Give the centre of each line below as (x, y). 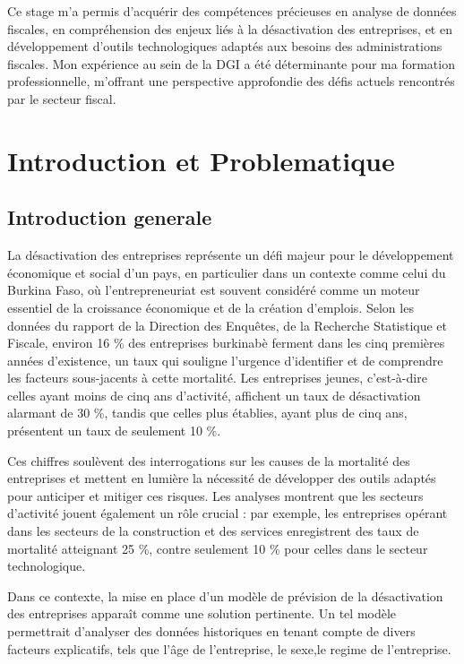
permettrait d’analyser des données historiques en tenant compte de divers (211, 631)
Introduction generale (110, 217)
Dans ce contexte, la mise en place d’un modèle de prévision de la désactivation (225, 595)
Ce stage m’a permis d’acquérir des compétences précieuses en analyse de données (232, 11)
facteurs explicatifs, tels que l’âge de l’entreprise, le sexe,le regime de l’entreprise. (229, 648)
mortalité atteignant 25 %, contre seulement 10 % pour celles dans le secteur (218, 548)
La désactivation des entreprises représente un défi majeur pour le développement (231, 255)
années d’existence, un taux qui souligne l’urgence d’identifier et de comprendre (225, 360)
